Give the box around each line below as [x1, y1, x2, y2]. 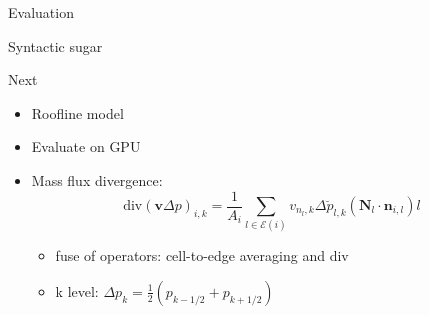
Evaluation [8, 2, 74, 22]
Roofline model [31, 102, 124, 123]
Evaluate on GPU [31, 136, 141, 157]
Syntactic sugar [8, 35, 103, 56]
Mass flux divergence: [31, 169, 163, 190]
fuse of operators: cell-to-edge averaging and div [55, 245, 349, 266]
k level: [55, 280, 99, 301]
